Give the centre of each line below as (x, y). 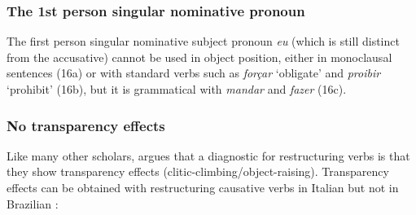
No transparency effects (86, 125)
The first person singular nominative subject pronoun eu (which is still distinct (203, 41)
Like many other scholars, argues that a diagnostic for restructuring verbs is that (208, 155)
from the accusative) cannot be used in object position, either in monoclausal (199, 57)
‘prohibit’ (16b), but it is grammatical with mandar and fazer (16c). (177, 89)
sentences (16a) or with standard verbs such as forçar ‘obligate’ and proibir (194, 73)
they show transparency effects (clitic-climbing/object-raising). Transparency (198, 171)
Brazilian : (33, 203)
